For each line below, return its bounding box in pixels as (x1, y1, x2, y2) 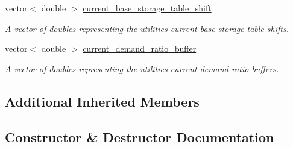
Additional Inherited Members (5, 92, 200, 110)
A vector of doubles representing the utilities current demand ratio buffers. (5, 62, 279, 75)
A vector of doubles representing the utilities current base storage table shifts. (5, 22, 289, 34)
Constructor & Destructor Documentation (5, 127, 274, 146)
